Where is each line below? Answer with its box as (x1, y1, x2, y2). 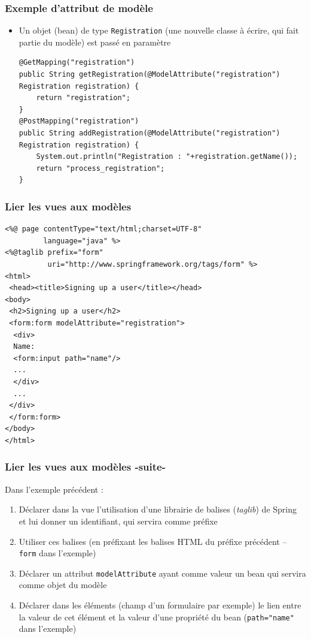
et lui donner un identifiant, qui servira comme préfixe (19, 514, 218, 527)
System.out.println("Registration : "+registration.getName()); (36, 152, 298, 161)
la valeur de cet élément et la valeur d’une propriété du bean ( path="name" (19, 610, 294, 623)
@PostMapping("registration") (19, 117, 139, 126)
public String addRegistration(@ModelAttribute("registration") (19, 129, 280, 138)
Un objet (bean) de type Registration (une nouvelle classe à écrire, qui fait (19, 24, 299, 37)
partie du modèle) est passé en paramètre (19, 35, 171, 48)
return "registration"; (36, 94, 130, 103)
